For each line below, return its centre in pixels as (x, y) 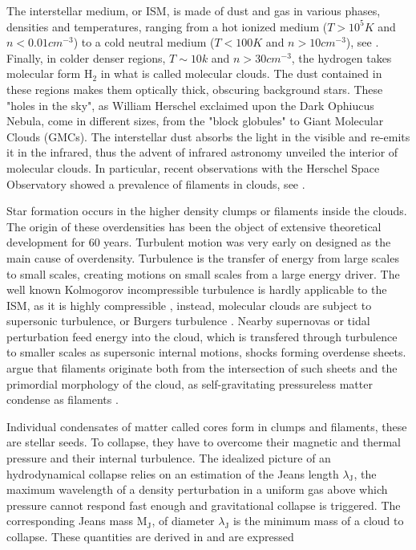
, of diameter (183, 521)
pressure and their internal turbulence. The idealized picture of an (169, 458)
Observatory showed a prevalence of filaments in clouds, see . (156, 183)
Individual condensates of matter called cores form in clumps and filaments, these (207, 426)
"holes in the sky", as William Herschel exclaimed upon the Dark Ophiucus (190, 105)
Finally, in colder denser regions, (86, 57)
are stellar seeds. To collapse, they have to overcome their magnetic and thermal (204, 442)
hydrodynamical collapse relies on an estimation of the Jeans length (173, 473)
